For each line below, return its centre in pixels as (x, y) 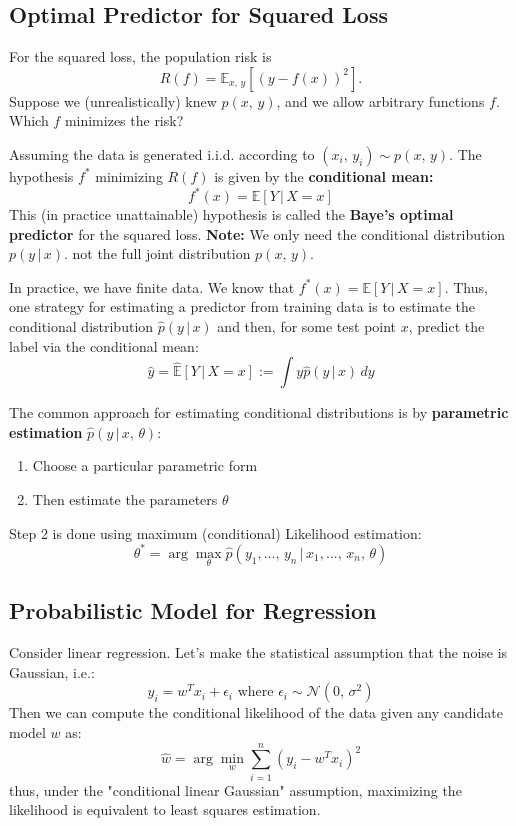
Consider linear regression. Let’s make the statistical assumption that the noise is (258, 652)
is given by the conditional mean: (324, 175)
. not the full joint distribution (157, 253)
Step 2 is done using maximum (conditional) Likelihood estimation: (215, 532)
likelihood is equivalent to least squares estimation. (165, 809)
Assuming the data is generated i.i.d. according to (162, 153)
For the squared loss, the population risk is (140, 56)
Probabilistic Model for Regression (193, 610)
